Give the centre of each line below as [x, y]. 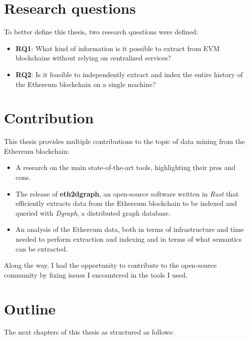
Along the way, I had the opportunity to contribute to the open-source [110, 265]
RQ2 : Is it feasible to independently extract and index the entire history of [129, 74]
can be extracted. [42, 248]
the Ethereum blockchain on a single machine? [86, 84]
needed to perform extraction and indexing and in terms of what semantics [129, 239]
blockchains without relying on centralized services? [93, 58]
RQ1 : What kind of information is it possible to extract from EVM [118, 48]
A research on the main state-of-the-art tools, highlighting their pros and [125, 167]
